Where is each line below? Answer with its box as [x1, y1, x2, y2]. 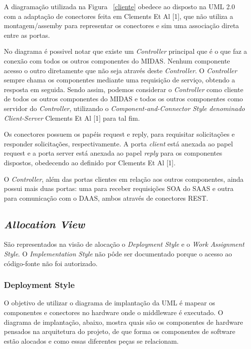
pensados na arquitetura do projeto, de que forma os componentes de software [4, 326, 236, 336]
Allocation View [4, 216, 85, 231]
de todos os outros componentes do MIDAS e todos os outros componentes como [4, 94, 243, 104]
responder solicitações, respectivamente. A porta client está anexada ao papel [4, 138, 233, 148]
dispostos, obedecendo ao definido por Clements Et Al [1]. [4, 157, 176, 167]
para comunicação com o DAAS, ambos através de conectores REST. [4, 192, 208, 203]
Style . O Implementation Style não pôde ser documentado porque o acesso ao [4, 249, 232, 259]
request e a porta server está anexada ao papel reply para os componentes [4, 148, 222, 158]
